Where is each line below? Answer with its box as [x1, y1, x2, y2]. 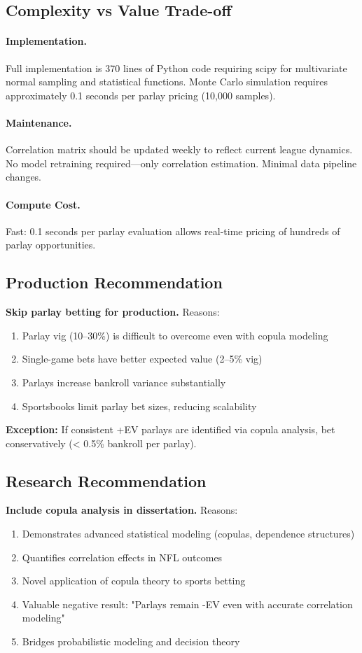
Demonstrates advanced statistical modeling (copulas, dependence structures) [22, 526, 355, 541]
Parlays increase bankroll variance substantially [22, 374, 226, 389]
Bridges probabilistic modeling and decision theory [22, 634, 240, 649]
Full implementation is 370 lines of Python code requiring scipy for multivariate [6, 60, 347, 75]
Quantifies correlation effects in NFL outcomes [22, 549, 223, 564]
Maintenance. [6, 115, 72, 129]
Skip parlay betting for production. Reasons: [6, 304, 220, 319]
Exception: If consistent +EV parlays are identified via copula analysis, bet [6, 422, 335, 437]
